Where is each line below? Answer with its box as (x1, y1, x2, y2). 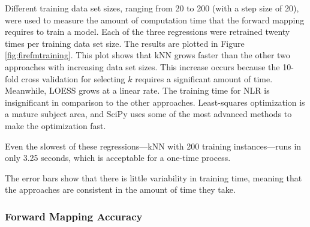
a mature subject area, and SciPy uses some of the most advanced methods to (5, 107, 292, 120)
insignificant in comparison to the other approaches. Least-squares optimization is (5, 95, 305, 108)
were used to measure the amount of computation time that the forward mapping (5, 13, 305, 26)
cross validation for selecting (21, 72, 125, 85)
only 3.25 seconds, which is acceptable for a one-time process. (5, 151, 231, 164)
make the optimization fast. (5, 119, 106, 132)
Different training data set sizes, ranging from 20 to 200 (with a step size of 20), (5, 2, 299, 14)
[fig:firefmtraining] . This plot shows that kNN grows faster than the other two (5, 49, 290, 61)
